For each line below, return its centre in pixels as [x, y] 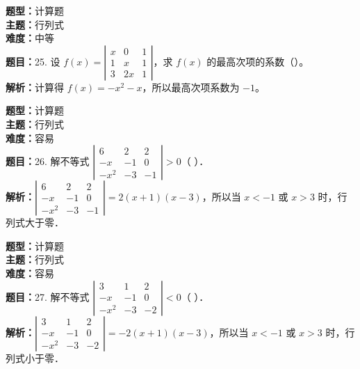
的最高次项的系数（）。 [258, 61]
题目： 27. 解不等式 [48, 296]
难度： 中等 [30, 38]
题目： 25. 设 [33, 61]
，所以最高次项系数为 [191, 87]
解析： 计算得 [35, 87]
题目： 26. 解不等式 [48, 161]
